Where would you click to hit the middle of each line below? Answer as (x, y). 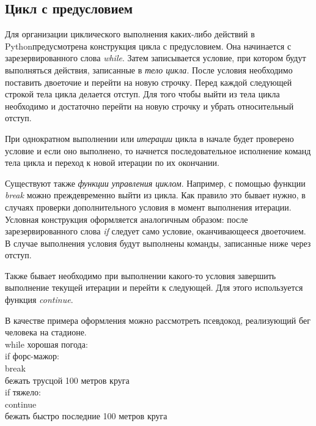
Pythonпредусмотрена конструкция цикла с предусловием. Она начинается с (148, 46)
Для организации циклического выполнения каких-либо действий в (130, 34)
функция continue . (39, 300)
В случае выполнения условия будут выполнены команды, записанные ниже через (158, 243)
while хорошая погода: (46, 344)
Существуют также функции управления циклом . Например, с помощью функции (155, 183)
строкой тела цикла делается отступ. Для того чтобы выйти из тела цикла (142, 94)
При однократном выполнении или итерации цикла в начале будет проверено (149, 138)
